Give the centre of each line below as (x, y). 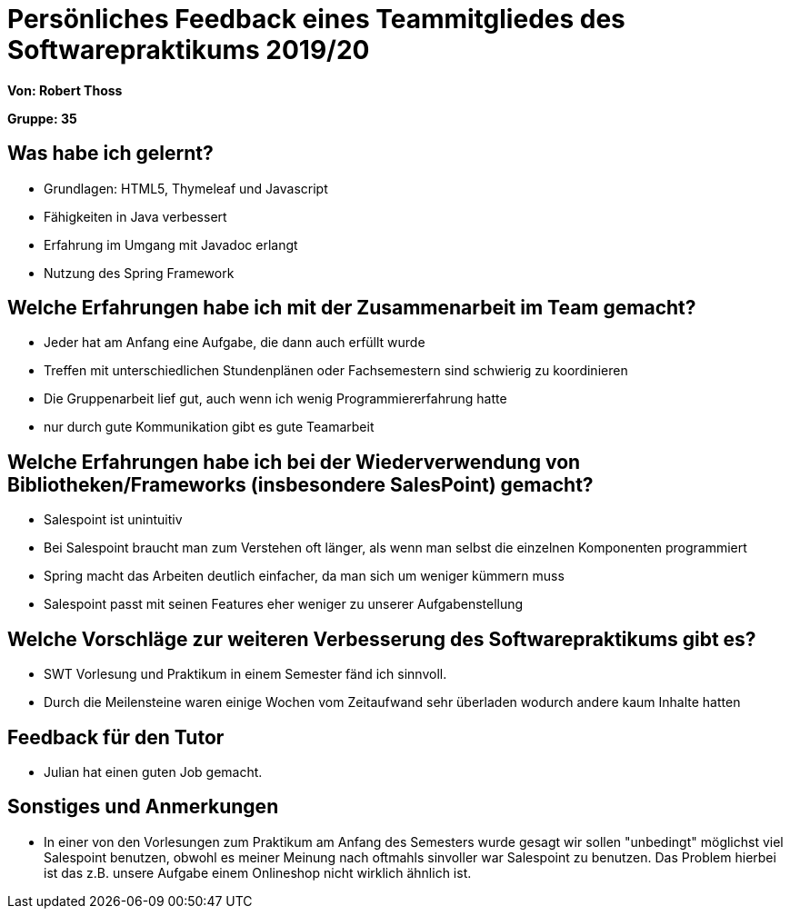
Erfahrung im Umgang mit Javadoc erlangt (171, 244)
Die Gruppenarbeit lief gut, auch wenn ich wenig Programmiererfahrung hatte (275, 399)
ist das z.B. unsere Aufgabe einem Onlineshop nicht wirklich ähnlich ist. (258, 872)
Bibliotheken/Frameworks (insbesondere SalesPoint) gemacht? (300, 484)
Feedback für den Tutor (116, 737)
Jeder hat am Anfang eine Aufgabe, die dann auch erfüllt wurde (235, 343)
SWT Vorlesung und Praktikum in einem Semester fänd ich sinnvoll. (245, 674)
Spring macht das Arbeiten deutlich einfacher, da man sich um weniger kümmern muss (304, 576)
